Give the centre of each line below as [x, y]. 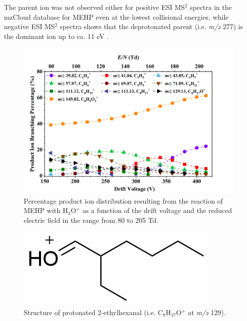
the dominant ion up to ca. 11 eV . [56, 36]
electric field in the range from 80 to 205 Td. [91, 220]
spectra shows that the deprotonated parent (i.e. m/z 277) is [151, 26]
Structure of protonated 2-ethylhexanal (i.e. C [93, 312]
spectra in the [211, 7]
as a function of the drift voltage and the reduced [157, 210]
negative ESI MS [29, 26]
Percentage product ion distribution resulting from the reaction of [123, 200]
